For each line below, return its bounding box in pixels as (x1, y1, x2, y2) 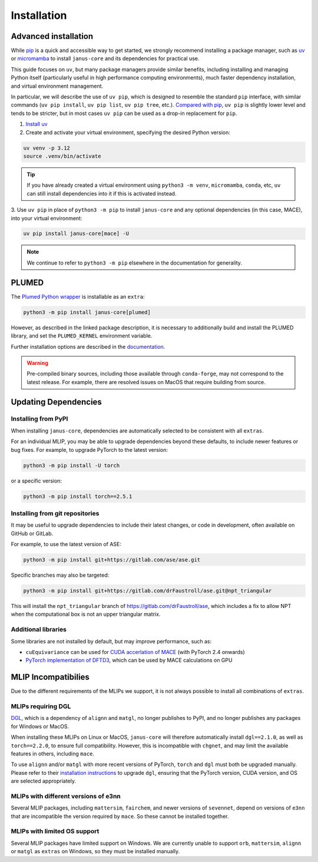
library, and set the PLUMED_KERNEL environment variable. (11, 332, 153, 339)
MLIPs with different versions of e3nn (11, 792, 121, 800)
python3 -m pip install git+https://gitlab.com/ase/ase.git (23, 557, 201, 563)
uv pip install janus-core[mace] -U (23, 230, 130, 237)
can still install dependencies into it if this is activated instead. (26, 190, 177, 197)
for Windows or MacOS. (11, 722, 69, 730)
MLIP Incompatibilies (11, 672, 90, 682)
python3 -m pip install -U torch (23, 462, 120, 468)
